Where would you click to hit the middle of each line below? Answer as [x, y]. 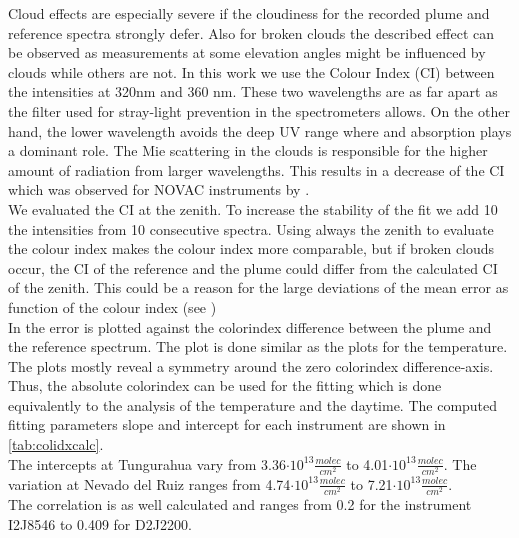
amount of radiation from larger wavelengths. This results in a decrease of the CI [256, 169]
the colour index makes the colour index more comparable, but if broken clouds [251, 248]
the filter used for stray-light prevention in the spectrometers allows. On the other [259, 110]
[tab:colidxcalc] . [56, 444]
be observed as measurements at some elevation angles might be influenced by [247, 52]
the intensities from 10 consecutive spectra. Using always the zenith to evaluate [251, 228]
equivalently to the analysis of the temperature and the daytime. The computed [253, 404]
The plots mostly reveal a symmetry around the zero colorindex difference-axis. [251, 365]
